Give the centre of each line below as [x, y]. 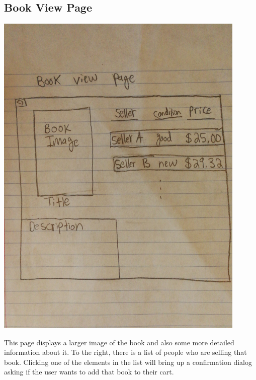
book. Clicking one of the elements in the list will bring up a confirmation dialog [128, 362]
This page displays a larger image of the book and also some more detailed [119, 342]
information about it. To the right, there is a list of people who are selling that [125, 352]
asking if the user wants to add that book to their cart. [89, 372]
